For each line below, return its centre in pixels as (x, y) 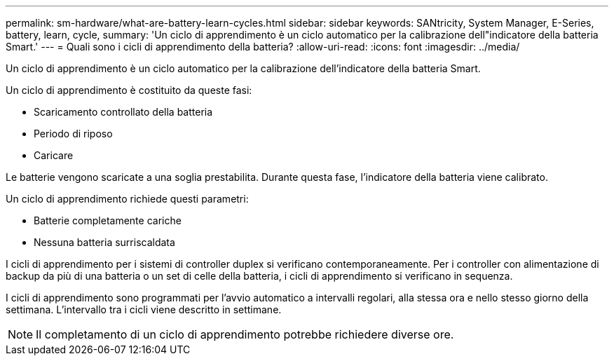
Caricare (54, 155)
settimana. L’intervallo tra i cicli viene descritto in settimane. (144, 309)
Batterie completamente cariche (108, 220)
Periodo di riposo (73, 134)
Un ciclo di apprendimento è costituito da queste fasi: (129, 90)
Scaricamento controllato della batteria (123, 112)
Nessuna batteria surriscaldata (104, 242)
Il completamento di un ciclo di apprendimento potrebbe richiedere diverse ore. (245, 334)
